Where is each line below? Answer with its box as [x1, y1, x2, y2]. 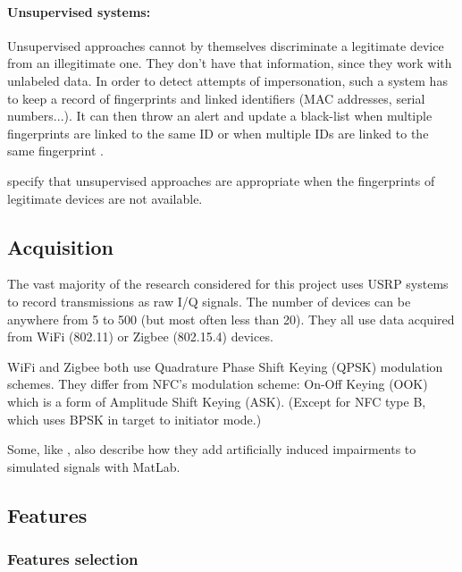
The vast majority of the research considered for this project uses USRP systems [7, 274, 449, 293]
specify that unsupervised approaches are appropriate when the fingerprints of [7, 171, 435, 189]
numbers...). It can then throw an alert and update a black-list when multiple [7, 106, 433, 125]
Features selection [7, 547, 139, 569]
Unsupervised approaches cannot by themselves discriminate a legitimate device [7, 36, 444, 55]
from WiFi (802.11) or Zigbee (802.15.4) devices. [7, 327, 273, 346]
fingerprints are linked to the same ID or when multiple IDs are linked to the [7, 123, 429, 142]
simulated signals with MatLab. [7, 457, 181, 475]
